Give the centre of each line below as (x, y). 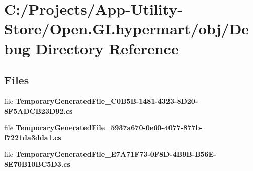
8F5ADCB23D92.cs (38, 111)
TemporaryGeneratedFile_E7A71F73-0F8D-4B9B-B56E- (116, 154)
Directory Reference (107, 48)
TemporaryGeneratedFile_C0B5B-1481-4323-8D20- (107, 101)
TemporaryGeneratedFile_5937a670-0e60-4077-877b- (109, 128)
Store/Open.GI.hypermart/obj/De (127, 28)
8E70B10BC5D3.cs (37, 164)
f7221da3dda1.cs (33, 137)
